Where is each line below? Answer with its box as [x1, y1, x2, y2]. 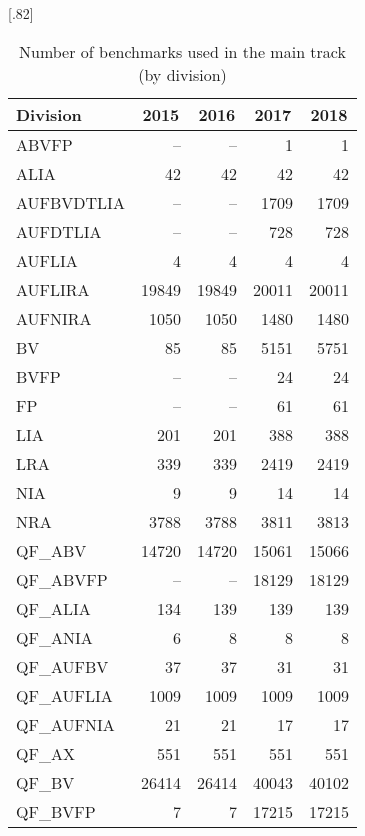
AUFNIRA [16, 306, 92, 330]
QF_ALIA [16, 596, 91, 620]
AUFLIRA [16, 277, 90, 301]
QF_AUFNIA [16, 712, 115, 736]
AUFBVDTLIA [16, 190, 125, 214]
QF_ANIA [16, 625, 93, 649]
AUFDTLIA [16, 219, 102, 243]
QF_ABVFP [16, 567, 108, 591]
